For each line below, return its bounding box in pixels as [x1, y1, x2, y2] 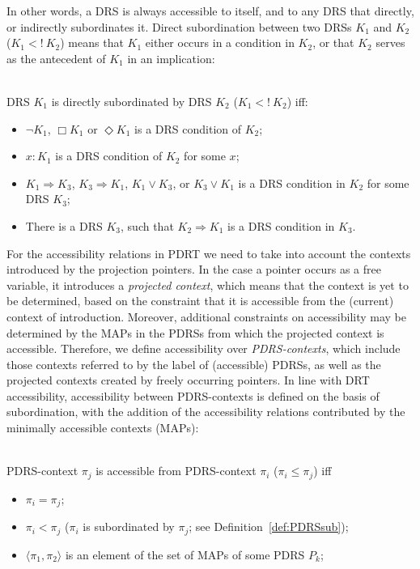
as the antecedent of [6, 49, 106, 66]
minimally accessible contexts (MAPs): [6, 419, 199, 436]
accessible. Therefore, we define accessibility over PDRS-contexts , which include [6, 340, 401, 357]
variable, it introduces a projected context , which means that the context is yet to [6, 276, 409, 293]
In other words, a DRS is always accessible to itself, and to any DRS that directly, [6, 2, 414, 19]
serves [375, 34, 405, 51]
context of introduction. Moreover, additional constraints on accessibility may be [6, 308, 406, 325]
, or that [312, 34, 354, 51]
